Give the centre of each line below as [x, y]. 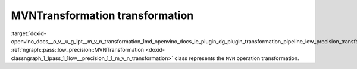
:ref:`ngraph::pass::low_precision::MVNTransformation [78, 50]
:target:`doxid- [29, 33]
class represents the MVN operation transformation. [237, 58]
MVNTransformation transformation [102, 15]
